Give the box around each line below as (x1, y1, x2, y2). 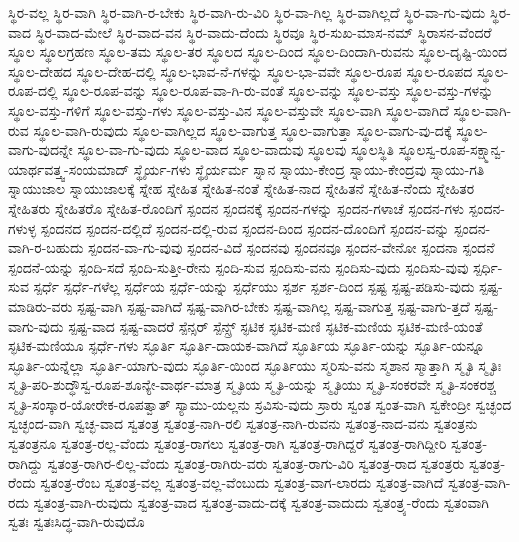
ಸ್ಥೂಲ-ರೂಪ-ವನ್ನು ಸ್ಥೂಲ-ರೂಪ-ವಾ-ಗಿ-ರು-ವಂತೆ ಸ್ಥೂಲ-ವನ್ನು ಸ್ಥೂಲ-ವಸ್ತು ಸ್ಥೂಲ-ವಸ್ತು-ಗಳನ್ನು (62, 80, 494, 101)
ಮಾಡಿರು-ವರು (8, 295, 73, 316)
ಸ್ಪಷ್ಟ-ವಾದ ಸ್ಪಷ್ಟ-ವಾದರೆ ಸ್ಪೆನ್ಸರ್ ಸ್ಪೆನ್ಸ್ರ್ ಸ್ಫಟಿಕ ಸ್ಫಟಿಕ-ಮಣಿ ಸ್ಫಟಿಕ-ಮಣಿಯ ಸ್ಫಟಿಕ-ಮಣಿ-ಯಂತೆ (68, 315, 483, 336)
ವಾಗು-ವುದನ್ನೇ (8, 139, 73, 160)
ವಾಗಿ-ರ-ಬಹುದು (8, 237, 84, 258)
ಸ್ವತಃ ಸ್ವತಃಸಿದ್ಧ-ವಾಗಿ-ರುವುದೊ (8, 511, 145, 532)
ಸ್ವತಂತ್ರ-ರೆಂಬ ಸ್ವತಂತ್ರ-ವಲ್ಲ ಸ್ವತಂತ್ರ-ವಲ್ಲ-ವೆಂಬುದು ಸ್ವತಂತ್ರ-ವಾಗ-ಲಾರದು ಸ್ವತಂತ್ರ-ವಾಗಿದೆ (40, 472, 444, 493)
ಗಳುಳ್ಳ (8, 217, 37, 238)
